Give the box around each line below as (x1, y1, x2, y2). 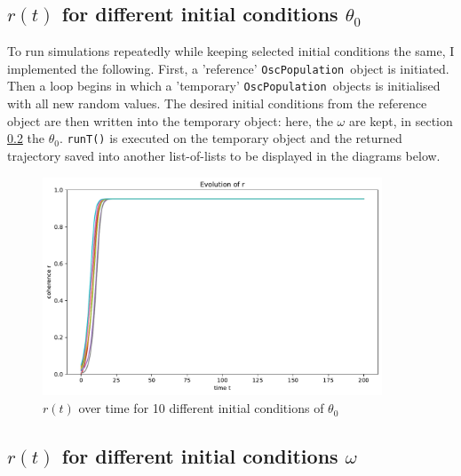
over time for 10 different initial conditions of (78, 399, 324, 417)
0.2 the (7, 129, 45, 147)
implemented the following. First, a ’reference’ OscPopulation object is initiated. (7, 59, 449, 77)
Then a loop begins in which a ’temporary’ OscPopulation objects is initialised (7, 76, 441, 95)
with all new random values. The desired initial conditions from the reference (7, 94, 427, 113)
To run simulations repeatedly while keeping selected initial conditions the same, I (7, 42, 455, 60)
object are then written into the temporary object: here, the (7, 111, 333, 130)
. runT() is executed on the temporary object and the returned (59, 129, 402, 147)
